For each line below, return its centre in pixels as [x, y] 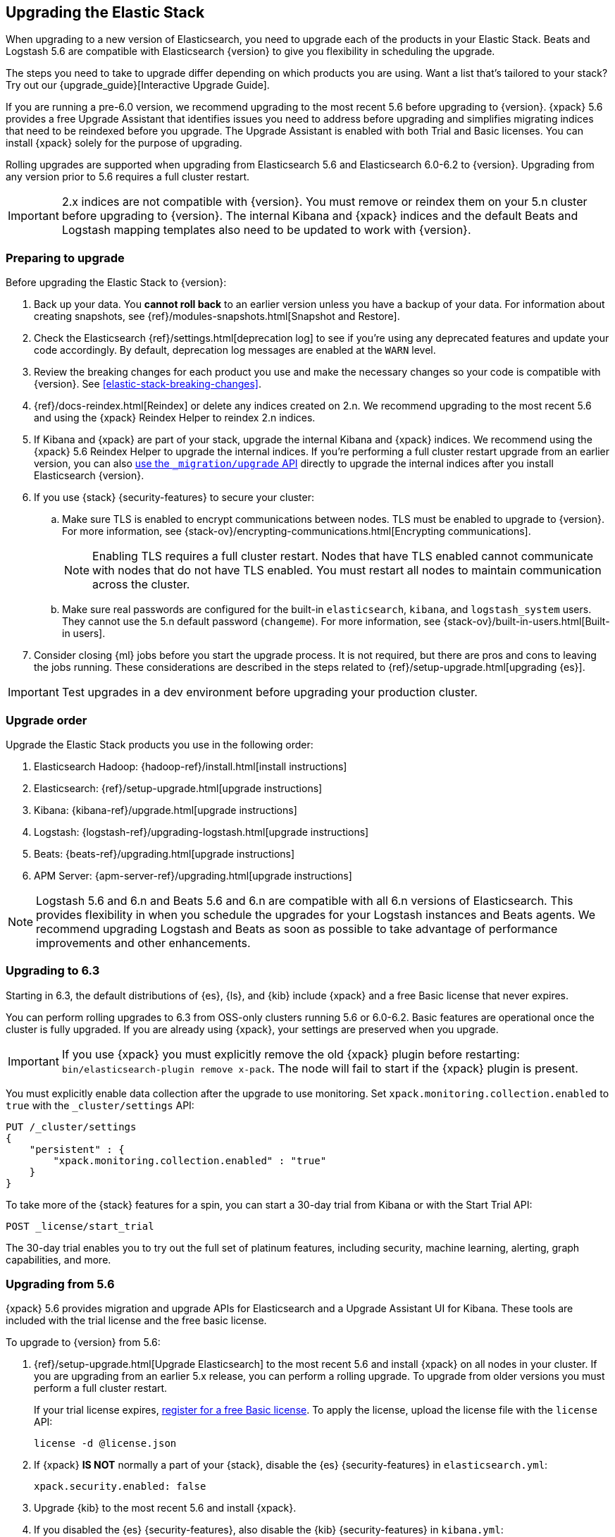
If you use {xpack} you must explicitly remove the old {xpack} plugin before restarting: [291, 1054]
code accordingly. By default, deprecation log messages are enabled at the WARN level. [235, 350]
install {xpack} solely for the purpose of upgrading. [124, 143]
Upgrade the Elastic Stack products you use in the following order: [160, 744]
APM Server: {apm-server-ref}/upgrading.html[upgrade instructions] [193, 875]
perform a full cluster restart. [101, 1388]
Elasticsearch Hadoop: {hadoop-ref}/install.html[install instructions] [191, 766]
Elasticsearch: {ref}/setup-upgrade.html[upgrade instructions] [178, 788]
